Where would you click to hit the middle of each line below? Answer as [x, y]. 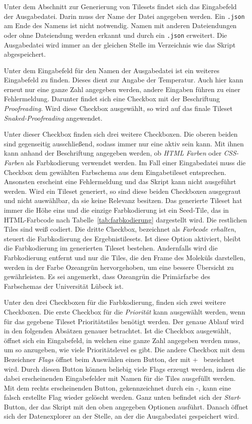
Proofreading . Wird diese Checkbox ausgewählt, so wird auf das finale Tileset [118, 108]
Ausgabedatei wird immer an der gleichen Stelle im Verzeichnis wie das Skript [120, 44]
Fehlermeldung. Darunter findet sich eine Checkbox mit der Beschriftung [112, 99]
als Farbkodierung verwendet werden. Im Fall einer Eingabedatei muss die [136, 163]
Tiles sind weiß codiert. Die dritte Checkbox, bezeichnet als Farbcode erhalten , [120, 229]
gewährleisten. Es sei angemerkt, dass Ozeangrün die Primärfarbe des [107, 276]
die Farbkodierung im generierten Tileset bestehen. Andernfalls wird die [111, 248]
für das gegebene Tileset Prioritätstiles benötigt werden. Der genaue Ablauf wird [124, 321]
